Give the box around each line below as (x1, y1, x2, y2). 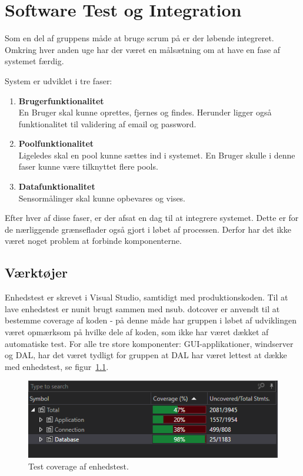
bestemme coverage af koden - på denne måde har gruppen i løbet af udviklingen (5, 314, 297, 326)
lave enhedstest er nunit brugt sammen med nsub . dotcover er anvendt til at (5, 302, 280, 315)
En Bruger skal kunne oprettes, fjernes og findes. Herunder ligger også (18, 106, 272, 118)
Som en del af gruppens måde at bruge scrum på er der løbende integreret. (5, 32, 274, 44)
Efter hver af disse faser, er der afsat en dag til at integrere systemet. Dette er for (5, 211, 299, 224)
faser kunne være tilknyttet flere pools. (18, 160, 158, 173)
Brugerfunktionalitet (18, 94, 104, 107)
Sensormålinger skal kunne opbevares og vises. (18, 191, 186, 204)
